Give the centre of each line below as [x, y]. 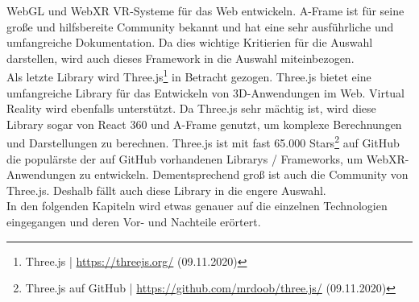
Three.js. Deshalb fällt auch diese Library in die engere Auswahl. [166, 190]
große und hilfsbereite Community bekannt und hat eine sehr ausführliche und [200, 26]
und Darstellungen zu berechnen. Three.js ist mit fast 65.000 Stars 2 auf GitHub [203, 142]
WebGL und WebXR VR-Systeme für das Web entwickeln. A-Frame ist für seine [205, 10]
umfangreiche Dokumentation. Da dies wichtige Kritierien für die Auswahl [190, 42]
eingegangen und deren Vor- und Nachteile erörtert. [134, 222]
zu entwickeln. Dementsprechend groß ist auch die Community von [244, 174]
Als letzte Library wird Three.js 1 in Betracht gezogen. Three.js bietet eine [189, 76]
